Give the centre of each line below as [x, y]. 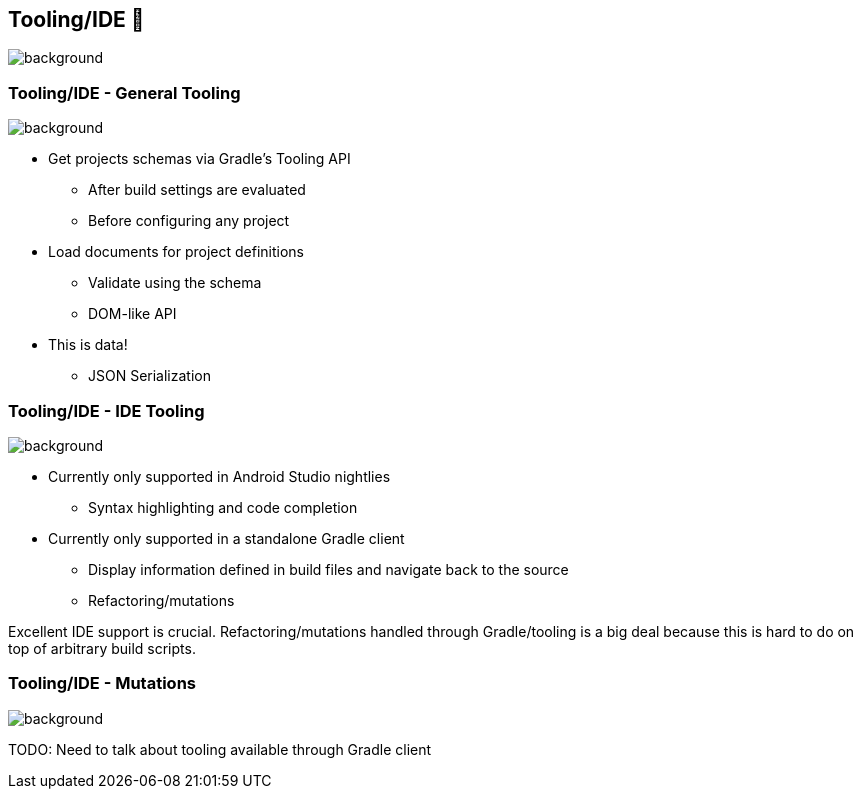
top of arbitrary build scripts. [102, 648]
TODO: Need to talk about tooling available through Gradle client [220, 749]
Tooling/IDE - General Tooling [124, 92]
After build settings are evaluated [197, 190]
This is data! [88, 345]
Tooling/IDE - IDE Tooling [106, 410]
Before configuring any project [189, 221]
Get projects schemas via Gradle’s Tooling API [199, 159]
